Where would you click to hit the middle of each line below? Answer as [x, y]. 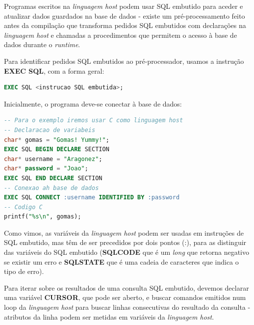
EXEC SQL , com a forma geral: [54, 70]
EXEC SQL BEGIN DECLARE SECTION [57, 149]
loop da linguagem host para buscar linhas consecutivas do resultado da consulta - [127, 307]
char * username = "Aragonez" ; [53, 159]
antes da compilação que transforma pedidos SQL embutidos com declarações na [125, 25]
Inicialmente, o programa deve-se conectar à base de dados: [93, 103]
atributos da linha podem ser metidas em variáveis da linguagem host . [109, 316]
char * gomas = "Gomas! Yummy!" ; [57, 140]
